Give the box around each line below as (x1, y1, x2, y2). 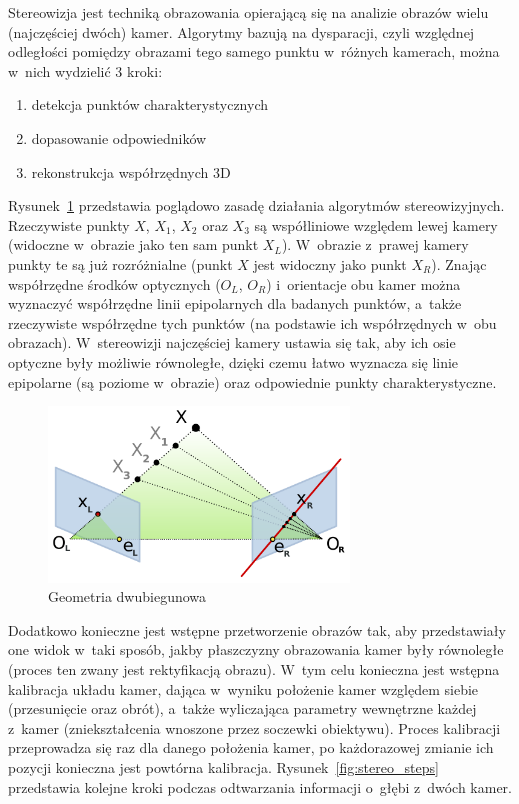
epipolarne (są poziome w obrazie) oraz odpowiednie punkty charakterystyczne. (8, 371, 497, 392)
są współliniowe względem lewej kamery (254, 214, 498, 235)
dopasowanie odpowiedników (31, 127, 207, 148)
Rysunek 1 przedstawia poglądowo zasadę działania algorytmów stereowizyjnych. (8, 195, 505, 216)
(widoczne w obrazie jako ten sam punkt (8, 234, 259, 255)
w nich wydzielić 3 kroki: (8, 60, 163, 81)
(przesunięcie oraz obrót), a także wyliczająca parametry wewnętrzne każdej (8, 698, 477, 719)
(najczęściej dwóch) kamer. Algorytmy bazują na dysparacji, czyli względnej (8, 21, 475, 42)
